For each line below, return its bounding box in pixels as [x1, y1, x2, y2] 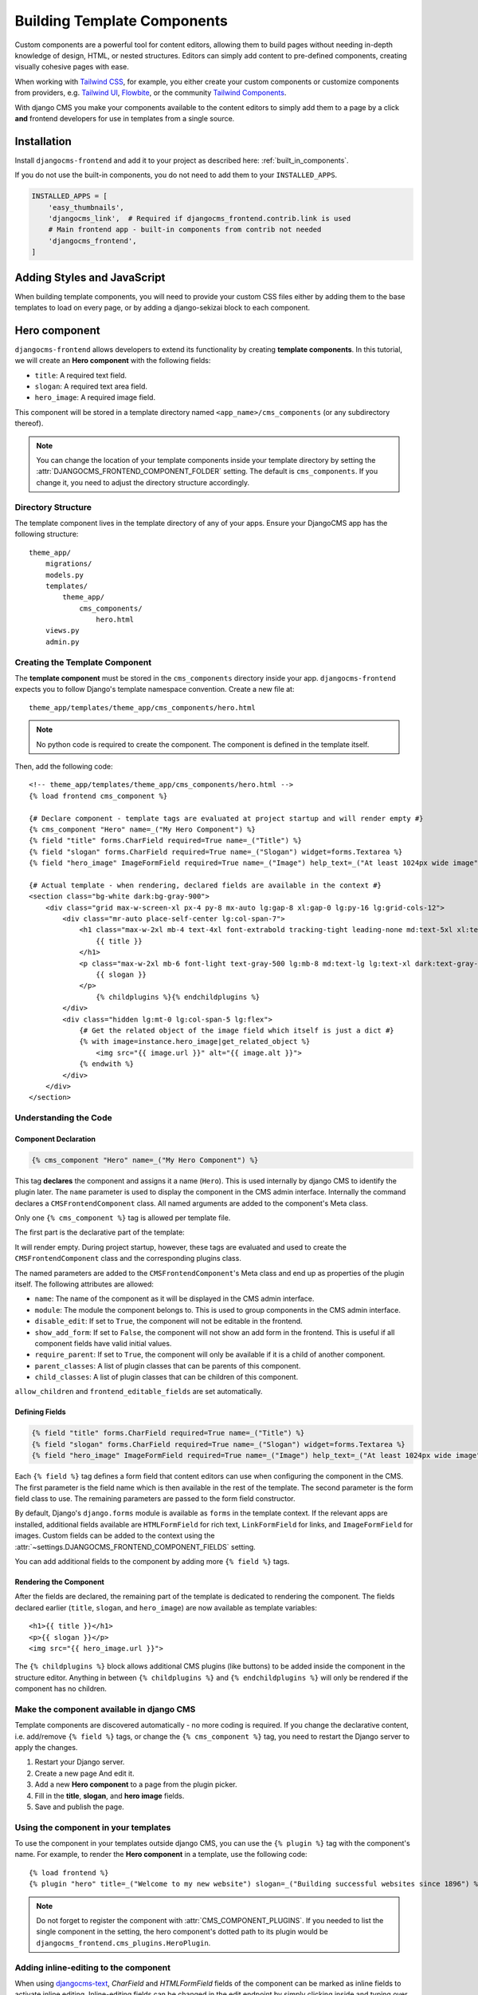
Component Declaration [14, 1134, 96, 1144]
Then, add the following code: [14, 761, 113, 771]
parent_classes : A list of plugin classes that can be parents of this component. [34, 1361, 301, 1370]
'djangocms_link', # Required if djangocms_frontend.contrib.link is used [48, 214, 351, 223]
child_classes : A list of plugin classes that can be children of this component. [34, 1373, 299, 1382]
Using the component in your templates [14, 1822, 171, 1833]
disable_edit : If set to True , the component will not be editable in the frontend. [34, 1317, 303, 1326]
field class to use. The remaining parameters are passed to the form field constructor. [14, 1494, 296, 1503]
